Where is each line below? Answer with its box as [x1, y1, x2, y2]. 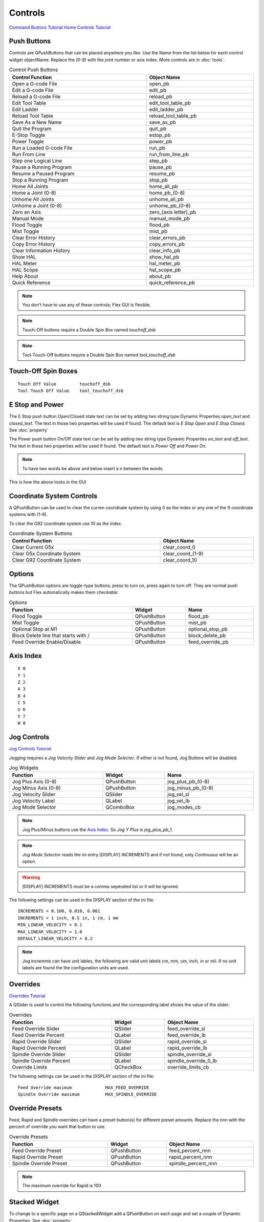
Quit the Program [12, 125, 51, 132]
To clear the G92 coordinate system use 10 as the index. [9, 521, 122, 526]
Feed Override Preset [12, 1147, 62, 1154]
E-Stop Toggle [12, 131, 45, 138]
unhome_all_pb [149, 196, 184, 202]
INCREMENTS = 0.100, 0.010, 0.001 [18, 908, 100, 914]
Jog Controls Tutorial [9, 746, 51, 752]
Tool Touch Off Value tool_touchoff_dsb [18, 388, 124, 393]
